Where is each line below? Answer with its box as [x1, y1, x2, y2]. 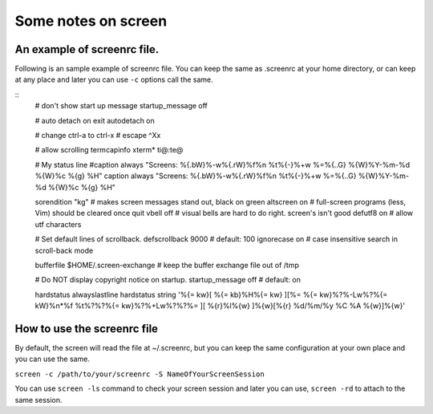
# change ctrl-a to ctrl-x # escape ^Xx [34, 131, 161, 140]
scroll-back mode [34, 246, 94, 255]
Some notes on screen [14, 12, 168, 30]
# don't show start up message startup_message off [34, 101, 208, 111]
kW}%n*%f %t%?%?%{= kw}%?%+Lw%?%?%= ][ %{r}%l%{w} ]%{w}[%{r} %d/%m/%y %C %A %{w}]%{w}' [34, 301, 405, 310]
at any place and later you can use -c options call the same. [14, 75, 214, 84]
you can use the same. [14, 354, 90, 364]
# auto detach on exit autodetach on [34, 116, 156, 125]
